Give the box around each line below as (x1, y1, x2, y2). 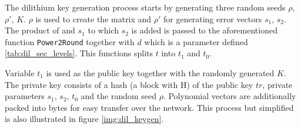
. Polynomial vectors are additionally (163, 90, 296, 102)
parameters (5, 90, 45, 102)
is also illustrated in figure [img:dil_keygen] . (5, 113, 164, 125)
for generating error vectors (163, 12, 262, 25)
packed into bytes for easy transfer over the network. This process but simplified (5, 101, 294, 113)
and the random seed (81, 90, 157, 102)
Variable (5, 67, 35, 79)
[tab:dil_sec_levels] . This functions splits (5, 47, 153, 59)
